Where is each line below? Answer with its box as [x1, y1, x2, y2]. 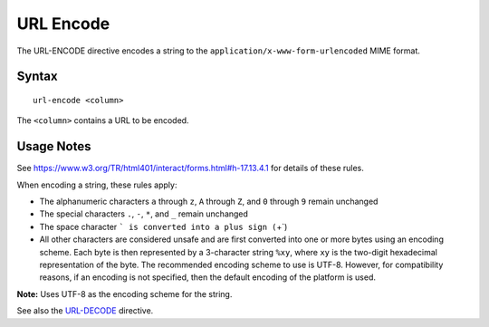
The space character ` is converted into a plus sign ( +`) [39, 221, 288, 232]
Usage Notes [16, 139, 91, 154]
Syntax [16, 69, 58, 84]
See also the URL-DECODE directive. [16, 305, 154, 316]
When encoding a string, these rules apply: [16, 179, 177, 190]
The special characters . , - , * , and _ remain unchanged [39, 208, 249, 219]
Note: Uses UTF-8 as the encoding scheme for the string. [16, 288, 233, 299]
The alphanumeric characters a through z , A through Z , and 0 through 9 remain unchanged [39, 196, 379, 207]
